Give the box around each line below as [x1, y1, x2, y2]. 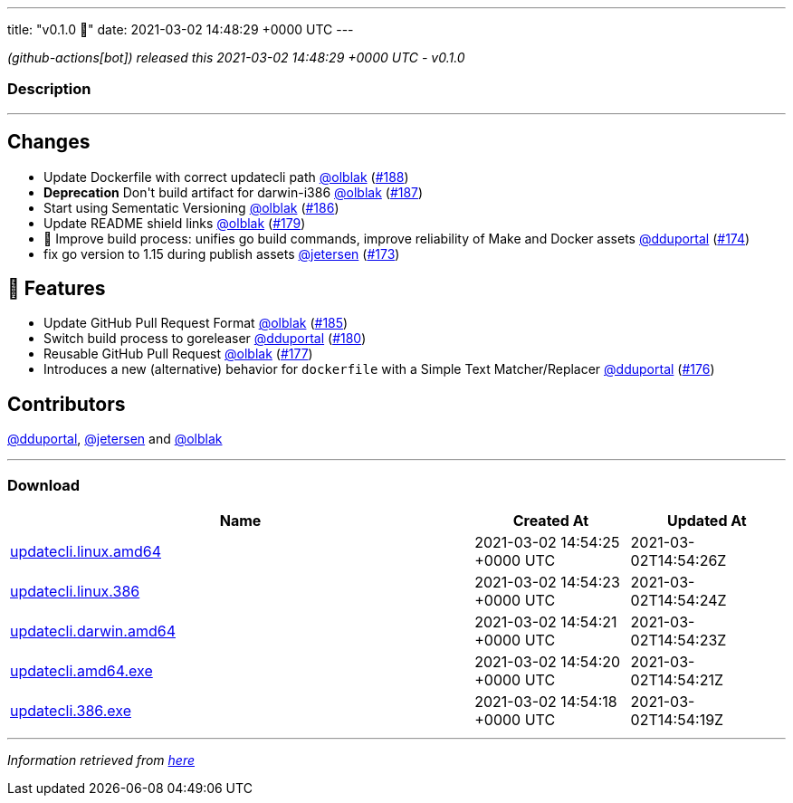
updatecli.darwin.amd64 [10, 622, 176, 641]
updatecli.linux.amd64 [10, 542, 162, 561]
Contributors [7, 392, 126, 416]
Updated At [666, 511, 747, 531]
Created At [512, 511, 589, 531]
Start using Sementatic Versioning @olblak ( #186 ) [43, 199, 339, 215]
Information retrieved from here [7, 752, 196, 769]
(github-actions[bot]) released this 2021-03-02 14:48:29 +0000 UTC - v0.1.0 [7, 50, 465, 65]
